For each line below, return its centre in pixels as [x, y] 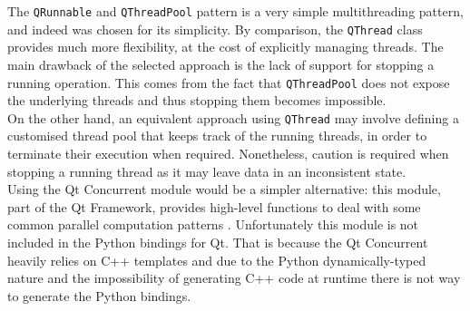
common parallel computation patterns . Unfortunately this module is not [213, 224]
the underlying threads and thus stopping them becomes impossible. [197, 100]
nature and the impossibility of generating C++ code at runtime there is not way [234, 278]
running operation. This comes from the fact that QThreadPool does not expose [229, 82]
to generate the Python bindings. [99, 295]
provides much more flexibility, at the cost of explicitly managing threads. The [225, 47]
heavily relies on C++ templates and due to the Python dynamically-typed [217, 260]
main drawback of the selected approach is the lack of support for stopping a [221, 64]
